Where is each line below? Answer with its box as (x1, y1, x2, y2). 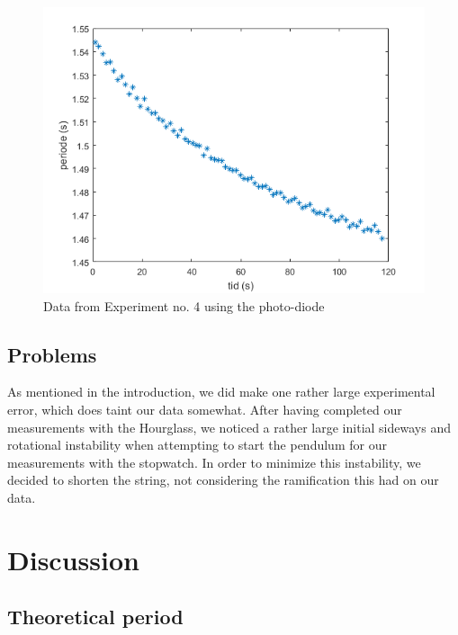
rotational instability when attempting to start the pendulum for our (7, 435, 387, 454)
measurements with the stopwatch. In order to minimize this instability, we (7, 452, 421, 471)
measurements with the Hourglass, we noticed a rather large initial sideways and (7, 417, 451, 436)
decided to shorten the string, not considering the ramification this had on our (7, 470, 439, 489)
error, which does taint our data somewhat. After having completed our (7, 399, 402, 418)
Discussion (7, 541, 139, 577)
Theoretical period (7, 603, 184, 631)
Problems (7, 340, 97, 368)
